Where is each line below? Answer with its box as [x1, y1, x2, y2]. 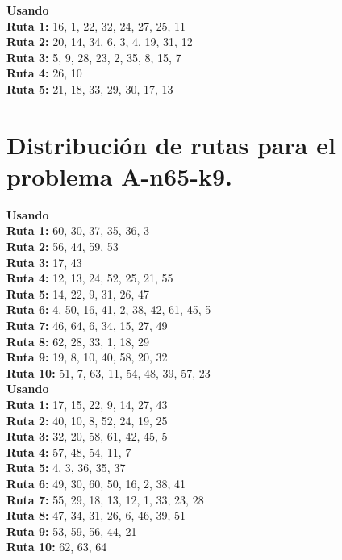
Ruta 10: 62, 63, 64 [6, 538, 107, 555]
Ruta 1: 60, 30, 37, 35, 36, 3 [6, 222, 149, 239]
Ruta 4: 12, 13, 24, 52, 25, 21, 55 [6, 270, 173, 286]
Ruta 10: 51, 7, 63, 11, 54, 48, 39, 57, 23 [6, 364, 211, 381]
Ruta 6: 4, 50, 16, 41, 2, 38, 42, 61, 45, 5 [6, 301, 211, 318]
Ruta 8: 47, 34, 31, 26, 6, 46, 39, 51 [6, 507, 186, 524]
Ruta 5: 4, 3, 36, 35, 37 [6, 459, 126, 476]
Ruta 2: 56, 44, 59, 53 [6, 238, 119, 255]
